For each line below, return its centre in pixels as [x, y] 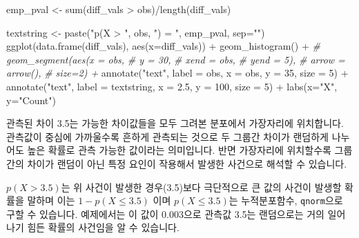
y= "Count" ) [31, 100]
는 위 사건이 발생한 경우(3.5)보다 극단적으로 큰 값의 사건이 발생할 [201, 187]
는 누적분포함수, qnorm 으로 [286, 200]
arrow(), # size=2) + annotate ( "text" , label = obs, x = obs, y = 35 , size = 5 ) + [177, 73]
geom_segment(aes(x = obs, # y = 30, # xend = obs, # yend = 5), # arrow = [176, 59]
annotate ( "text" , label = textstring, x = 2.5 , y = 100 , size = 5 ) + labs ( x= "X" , [172, 86]
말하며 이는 [51, 200]
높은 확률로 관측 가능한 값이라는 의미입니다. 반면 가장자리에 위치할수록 [179, 150]
